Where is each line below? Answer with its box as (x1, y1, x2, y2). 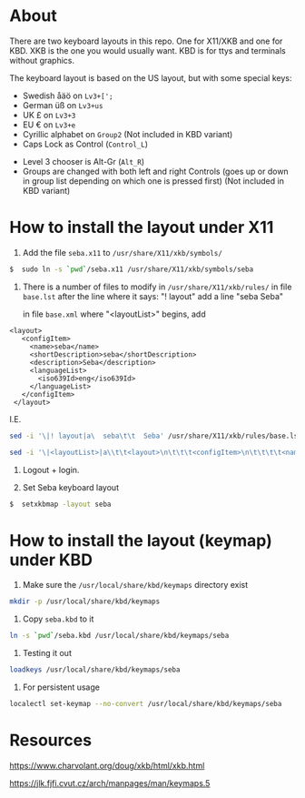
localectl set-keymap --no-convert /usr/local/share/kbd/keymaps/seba (9, 699, 282, 708)
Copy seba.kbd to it (22, 613, 94, 624)
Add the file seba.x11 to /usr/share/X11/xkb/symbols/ (22, 247, 222, 258)
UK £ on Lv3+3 (22, 109, 76, 120)
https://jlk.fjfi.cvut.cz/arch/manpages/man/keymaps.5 (9, 777, 211, 788)
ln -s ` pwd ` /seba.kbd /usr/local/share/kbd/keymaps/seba (9, 631, 230, 641)
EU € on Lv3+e (22, 119, 76, 130)
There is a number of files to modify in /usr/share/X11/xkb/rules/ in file (22, 281, 292, 292)
